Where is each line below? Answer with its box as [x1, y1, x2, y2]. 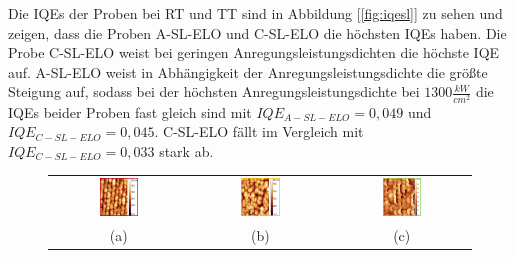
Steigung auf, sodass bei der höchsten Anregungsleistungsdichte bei [8, 81, 420, 102]
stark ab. [159, 140, 214, 161]
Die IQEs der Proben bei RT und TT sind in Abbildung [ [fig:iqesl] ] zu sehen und [8, 3, 503, 23]
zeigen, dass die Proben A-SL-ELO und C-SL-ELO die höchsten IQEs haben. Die [8, 22, 507, 43]
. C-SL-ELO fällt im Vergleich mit [154, 121, 364, 142]
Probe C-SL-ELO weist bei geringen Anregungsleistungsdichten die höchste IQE [8, 42, 500, 63]
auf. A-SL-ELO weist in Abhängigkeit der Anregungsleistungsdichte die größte [8, 61, 488, 82]
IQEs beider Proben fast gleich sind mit [8, 101, 252, 122]
